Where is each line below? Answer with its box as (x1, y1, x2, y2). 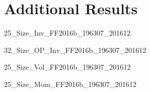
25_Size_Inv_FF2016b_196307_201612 (4, 27, 131, 38)
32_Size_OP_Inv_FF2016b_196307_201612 (4, 44, 146, 55)
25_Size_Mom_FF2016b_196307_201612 (4, 78, 137, 89)
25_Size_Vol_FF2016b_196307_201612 (4, 62, 131, 72)
